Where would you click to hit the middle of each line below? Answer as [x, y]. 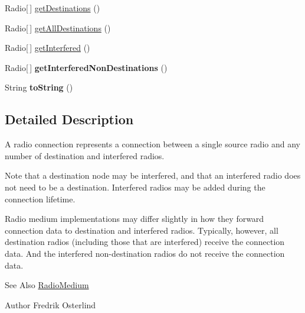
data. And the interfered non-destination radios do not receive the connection [145, 253]
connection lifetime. [40, 199]
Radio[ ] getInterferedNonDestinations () [86, 67]
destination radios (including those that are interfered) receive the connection [145, 242]
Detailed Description [69, 119]
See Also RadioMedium [47, 285]
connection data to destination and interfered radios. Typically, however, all [142, 230]
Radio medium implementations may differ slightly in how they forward [135, 219]
